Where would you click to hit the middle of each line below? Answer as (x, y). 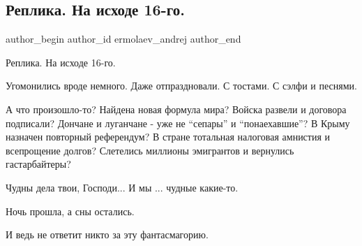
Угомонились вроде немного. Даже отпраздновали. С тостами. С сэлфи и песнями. (181, 86)
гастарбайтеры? (38, 164)
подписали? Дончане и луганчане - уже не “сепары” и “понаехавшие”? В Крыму (178, 123)
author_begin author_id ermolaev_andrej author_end (123, 39)
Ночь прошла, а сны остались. (70, 211)
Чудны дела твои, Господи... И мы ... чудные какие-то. (122, 187)
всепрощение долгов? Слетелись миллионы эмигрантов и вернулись (150, 150)
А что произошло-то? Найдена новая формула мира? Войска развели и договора (176, 109)
